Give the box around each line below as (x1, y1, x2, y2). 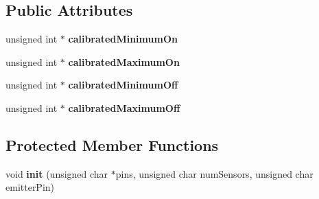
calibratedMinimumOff (68, 78, 178, 92)
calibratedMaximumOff (68, 100, 180, 115)
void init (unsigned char (5, 166, 108, 180)
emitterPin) (5, 180, 55, 194)
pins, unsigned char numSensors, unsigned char (115, 166, 314, 180)
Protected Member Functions (5, 134, 219, 155)
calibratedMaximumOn (68, 54, 180, 69)
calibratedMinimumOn (68, 32, 178, 46)
